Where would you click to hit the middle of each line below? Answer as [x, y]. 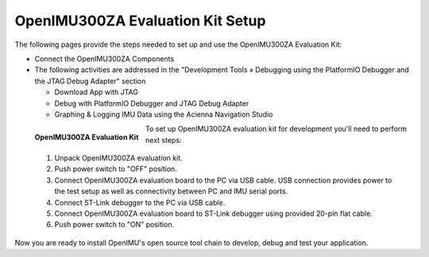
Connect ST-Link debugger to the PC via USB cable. [140, 202]
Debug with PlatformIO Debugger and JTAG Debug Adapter [152, 103]
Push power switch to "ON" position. [114, 224]
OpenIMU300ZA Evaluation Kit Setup [140, 21]
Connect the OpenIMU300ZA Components [104, 59]
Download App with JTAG [97, 92]
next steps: [164, 140]
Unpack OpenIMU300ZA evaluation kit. [118, 158]
